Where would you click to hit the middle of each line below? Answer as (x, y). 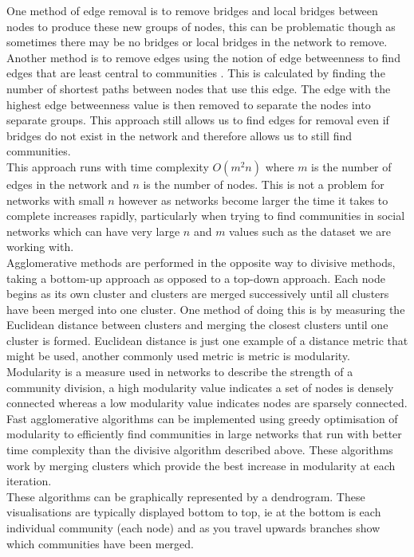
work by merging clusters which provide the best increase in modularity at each (201, 465)
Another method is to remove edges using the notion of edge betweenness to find (203, 57)
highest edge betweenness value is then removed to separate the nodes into (189, 104)
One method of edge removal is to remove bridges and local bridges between (192, 10)
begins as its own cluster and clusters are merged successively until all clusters (198, 294)
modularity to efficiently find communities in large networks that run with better (204, 434)
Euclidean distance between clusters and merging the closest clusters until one (197, 325)
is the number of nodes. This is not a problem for (264, 184)
